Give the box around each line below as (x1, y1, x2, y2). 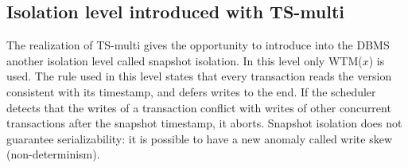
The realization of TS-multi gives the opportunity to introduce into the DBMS (6, 37, 390, 53)
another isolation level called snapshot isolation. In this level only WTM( (6, 52, 363, 68)
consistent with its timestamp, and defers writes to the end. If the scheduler (6, 83, 376, 100)
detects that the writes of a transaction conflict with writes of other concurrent (6, 99, 391, 115)
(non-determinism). (6, 146, 100, 162)
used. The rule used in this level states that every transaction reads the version (6, 68, 392, 84)
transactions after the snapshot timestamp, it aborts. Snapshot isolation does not (6, 115, 402, 131)
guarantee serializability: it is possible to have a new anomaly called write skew (6, 130, 393, 147)
